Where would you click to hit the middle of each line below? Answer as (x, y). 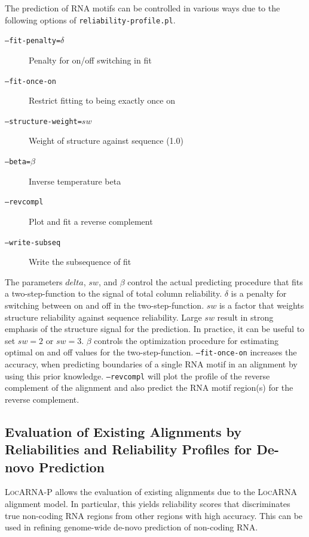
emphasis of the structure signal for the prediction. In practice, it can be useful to (155, 329)
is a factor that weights (261, 305)
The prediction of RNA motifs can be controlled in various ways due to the (143, 8)
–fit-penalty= (33, 41)
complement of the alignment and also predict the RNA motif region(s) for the (149, 387)
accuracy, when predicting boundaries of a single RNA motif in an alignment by (151, 363)
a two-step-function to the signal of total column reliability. (114, 293)
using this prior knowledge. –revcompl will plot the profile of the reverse (137, 375)
